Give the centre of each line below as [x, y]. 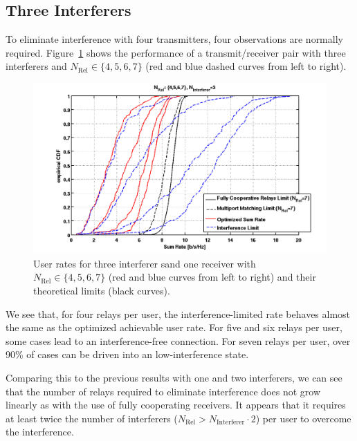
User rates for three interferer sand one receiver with [145, 263]
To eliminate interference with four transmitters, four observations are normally [174, 39]
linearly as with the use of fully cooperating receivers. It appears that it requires [176, 405]
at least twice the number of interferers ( [92, 418]
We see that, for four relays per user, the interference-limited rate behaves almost [178, 313]
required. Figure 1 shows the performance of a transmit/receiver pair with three [176, 52]
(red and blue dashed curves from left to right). [246, 66]
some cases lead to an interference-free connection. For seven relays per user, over [178, 340]
